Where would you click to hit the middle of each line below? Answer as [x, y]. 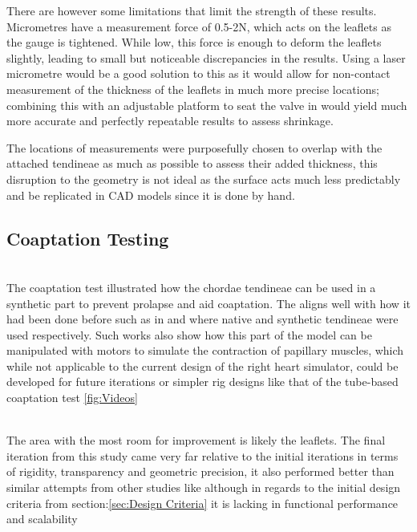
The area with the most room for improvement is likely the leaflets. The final [196, 440]
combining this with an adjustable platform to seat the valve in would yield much [207, 105]
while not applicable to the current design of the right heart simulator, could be [202, 365]
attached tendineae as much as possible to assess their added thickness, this [192, 163]
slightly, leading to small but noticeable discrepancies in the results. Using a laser [206, 57]
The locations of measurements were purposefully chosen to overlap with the [194, 147]
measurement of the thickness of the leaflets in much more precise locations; [193, 89]
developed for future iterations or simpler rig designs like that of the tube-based [202, 382]
